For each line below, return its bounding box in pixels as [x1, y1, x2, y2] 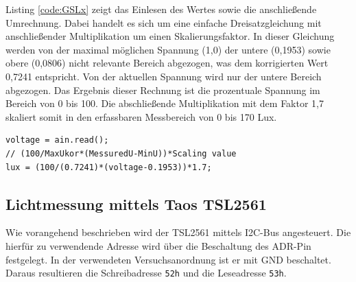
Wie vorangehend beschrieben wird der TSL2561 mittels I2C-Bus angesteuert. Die [5, 225, 351, 239]
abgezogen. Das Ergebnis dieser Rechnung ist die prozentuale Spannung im [5, 82, 320, 97]
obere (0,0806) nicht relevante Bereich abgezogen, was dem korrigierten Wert [5, 56, 329, 70]
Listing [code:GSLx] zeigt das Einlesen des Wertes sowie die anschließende [5, 2, 317, 16]
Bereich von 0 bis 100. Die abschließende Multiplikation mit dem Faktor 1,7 [5, 96, 324, 110]
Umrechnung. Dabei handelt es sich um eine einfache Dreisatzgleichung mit [5, 15, 322, 30]
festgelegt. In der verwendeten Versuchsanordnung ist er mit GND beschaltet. [5, 252, 331, 266]
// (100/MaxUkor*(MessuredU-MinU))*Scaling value [5, 148, 237, 158]
